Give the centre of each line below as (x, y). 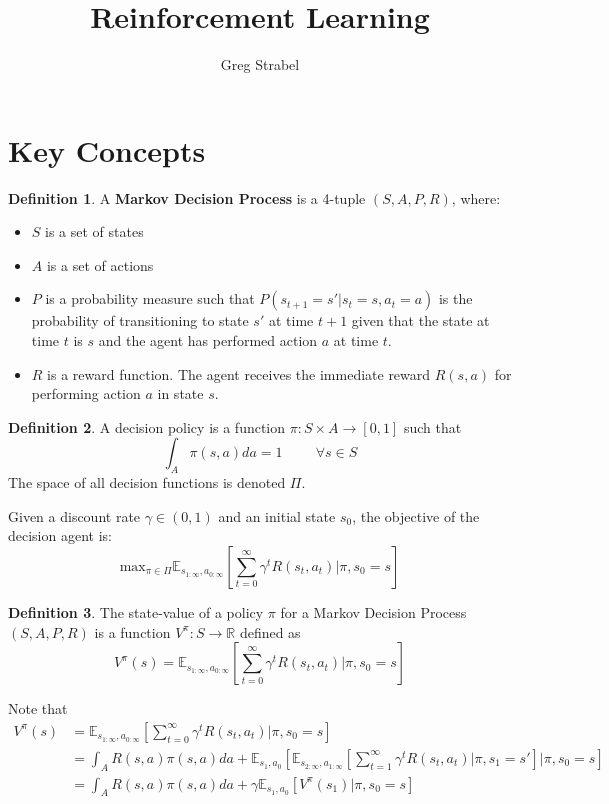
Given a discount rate (74, 515)
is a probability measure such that (150, 298)
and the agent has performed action (208, 340)
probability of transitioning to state (140, 320)
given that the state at (420, 320)
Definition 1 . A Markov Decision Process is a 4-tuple (187, 197)
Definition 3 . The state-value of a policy (136, 611)
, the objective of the (416, 515)
